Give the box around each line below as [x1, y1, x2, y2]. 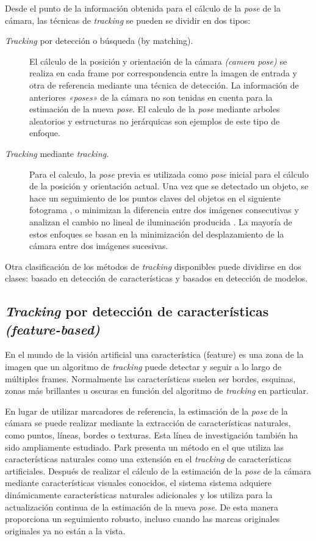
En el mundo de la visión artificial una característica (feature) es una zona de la [5, 348, 304, 361]
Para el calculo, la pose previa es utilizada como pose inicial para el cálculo [29, 167, 309, 180]
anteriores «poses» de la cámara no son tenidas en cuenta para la [29, 90, 273, 103]
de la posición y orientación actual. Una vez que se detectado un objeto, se [29, 180, 309, 192]
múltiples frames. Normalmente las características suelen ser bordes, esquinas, [5, 372, 296, 385]
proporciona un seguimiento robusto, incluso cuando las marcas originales [5, 512, 280, 525]
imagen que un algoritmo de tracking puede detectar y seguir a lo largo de [5, 360, 282, 373]
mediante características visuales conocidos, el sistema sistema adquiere [5, 476, 272, 489]
